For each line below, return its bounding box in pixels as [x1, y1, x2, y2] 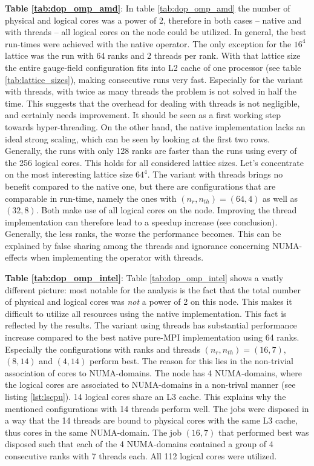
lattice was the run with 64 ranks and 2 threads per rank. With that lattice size [5, 49, 301, 62]
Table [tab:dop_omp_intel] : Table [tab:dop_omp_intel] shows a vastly [5, 271, 284, 284]
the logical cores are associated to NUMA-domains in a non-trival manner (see [5, 378, 296, 391]
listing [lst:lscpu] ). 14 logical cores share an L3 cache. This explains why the [5, 390, 286, 402]
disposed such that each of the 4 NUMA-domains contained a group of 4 [5, 438, 273, 450]
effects [5, 251, 28, 264]
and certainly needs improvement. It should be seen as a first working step [5, 108, 281, 121]
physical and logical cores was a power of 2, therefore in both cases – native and [5, 13, 302, 26]
